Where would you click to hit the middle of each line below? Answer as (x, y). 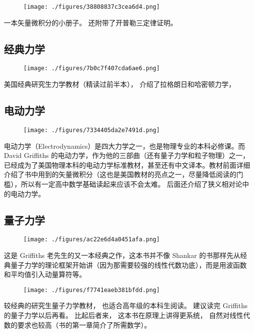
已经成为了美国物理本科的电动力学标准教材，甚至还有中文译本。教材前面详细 (127, 165)
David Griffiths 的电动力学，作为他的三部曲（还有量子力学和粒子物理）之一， (127, 155)
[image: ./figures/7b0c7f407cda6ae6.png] (92, 69)
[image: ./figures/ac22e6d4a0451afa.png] (92, 240)
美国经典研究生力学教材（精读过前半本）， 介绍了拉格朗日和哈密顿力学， (120, 84)
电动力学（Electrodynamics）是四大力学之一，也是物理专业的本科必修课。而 (125, 146)
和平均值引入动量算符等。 (45, 274)
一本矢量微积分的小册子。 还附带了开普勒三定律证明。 (91, 22)
